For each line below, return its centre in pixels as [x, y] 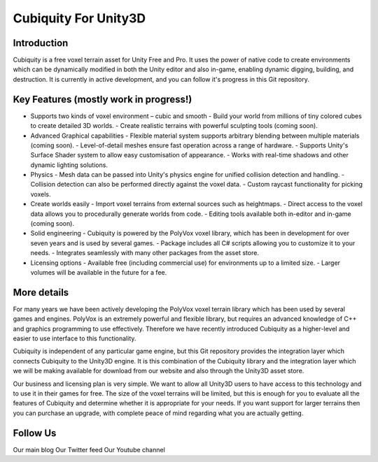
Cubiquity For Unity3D [79, 18]
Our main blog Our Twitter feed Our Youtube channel [89, 449]
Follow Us [35, 433]
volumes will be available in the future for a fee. [99, 272]
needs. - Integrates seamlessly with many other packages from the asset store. [145, 253]
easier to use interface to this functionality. [75, 338]
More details [41, 293]
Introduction [41, 43]
